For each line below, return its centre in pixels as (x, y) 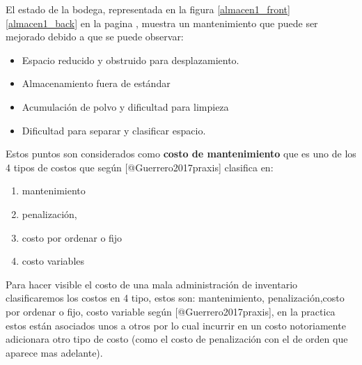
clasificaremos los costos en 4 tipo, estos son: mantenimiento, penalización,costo (175, 298)
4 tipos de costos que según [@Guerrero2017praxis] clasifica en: (140, 167)
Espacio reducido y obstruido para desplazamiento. (131, 60)
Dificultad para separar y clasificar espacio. (114, 130)
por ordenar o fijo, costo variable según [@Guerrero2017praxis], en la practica (171, 311)
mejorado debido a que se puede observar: (95, 37)
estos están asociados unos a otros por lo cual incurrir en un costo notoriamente (176, 325)
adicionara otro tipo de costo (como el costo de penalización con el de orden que (177, 339)
